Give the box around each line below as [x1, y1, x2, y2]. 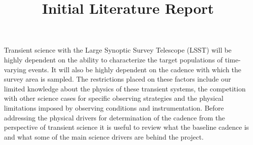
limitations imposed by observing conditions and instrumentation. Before [4, 102, 224, 113]
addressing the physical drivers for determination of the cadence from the [4, 112, 225, 122]
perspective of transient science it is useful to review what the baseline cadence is [4, 122, 249, 132]
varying [4, 64, 27, 74]
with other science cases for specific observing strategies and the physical [4, 93, 223, 103]
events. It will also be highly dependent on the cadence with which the [28, 64, 242, 74]
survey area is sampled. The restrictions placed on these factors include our [4, 74, 231, 84]
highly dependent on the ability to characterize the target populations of [4, 54, 223, 64]
